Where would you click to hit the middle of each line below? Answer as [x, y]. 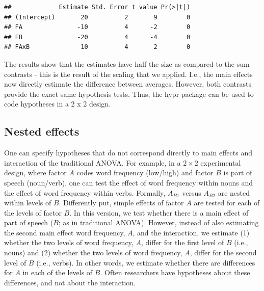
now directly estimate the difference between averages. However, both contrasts [128, 84]
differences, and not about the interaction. [70, 282]
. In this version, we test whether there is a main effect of [159, 212]
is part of [238, 173]
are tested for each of [227, 203]
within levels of [28, 203]
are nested [234, 192]
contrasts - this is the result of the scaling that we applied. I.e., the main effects [128, 74]
